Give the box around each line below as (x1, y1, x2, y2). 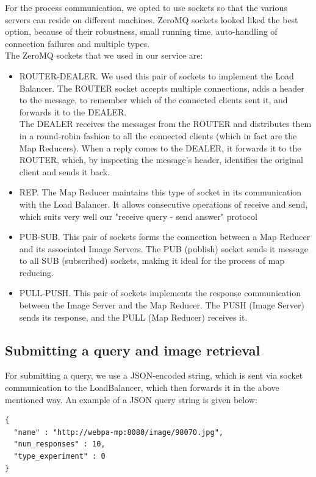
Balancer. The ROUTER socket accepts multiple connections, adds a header (19, 81, 304, 94)
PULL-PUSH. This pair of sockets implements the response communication (19, 286, 301, 299)
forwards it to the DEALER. (19, 105, 127, 118)
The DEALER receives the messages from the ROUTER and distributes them (19, 117, 312, 130)
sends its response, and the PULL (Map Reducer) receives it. (19, 310, 248, 323)
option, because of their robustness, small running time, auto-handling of (5, 25, 278, 38)
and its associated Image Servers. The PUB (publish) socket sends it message (19, 242, 309, 255)
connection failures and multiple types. (5, 37, 150, 49)
